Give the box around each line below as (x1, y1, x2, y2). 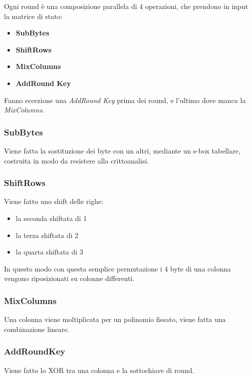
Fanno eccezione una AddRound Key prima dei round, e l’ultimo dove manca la (4, 94, 246, 105)
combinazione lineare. (4, 323, 70, 334)
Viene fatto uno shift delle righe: (4, 196, 103, 206)
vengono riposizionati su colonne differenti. (4, 273, 135, 283)
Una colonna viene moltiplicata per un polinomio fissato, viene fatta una (4, 314, 226, 324)
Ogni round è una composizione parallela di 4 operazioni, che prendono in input (4, 1, 249, 11)
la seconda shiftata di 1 (15, 212, 87, 223)
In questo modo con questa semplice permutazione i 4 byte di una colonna (4, 263, 231, 273)
